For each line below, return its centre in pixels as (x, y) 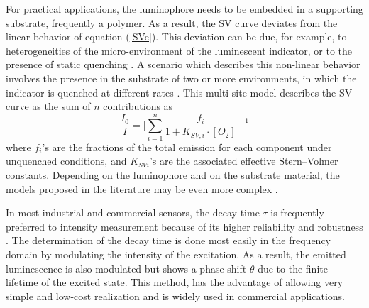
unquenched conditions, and (66, 161)
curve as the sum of (48, 106)
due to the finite (293, 268)
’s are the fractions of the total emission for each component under (187, 147)
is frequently (297, 213)
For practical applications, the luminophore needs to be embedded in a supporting (184, 9)
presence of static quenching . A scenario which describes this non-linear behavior (183, 64)
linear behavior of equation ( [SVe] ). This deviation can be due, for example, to (176, 37)
